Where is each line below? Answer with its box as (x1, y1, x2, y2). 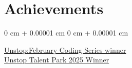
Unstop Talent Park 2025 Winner (4, 54, 109, 65)
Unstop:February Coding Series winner (4, 44, 126, 55)
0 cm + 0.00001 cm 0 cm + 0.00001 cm (4, 27, 128, 38)
